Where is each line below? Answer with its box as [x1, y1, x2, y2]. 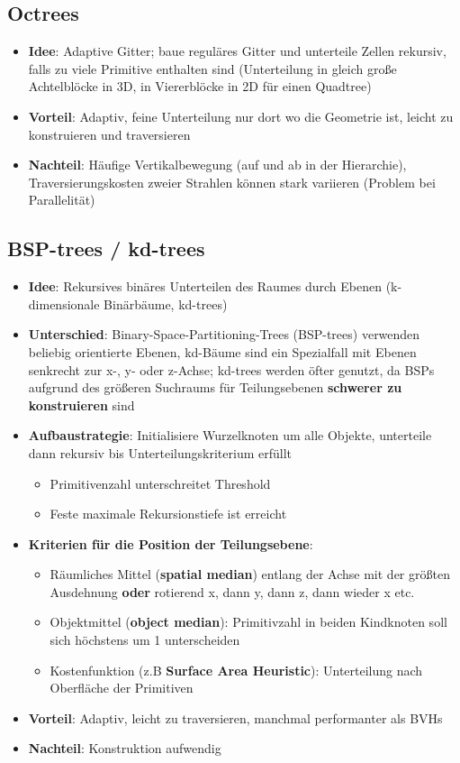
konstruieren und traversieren [28, 124, 191, 143]
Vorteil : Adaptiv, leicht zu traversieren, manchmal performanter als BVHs [28, 708, 443, 727]
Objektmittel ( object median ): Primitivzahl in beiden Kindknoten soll [50, 612, 447, 631]
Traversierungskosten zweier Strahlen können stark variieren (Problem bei [28, 172, 436, 191]
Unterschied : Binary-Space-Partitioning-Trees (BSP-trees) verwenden [28, 325, 420, 344]
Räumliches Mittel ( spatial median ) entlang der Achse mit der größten [50, 565, 450, 584]
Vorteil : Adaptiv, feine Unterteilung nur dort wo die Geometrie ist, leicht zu [28, 106, 454, 125]
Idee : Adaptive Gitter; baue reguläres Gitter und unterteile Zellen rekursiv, [28, 41, 446, 60]
